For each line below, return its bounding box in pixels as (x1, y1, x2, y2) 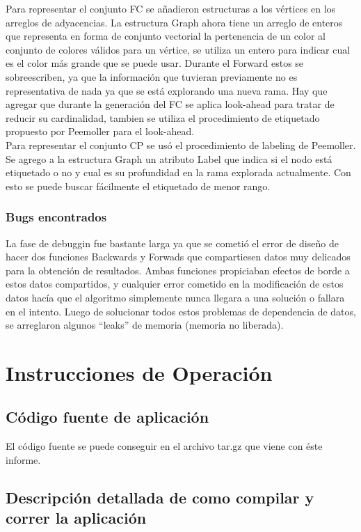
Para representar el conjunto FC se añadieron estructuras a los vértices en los (6, 1, 336, 15)
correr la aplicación (6, 507, 147, 529)
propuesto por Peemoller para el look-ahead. (6, 124, 195, 139)
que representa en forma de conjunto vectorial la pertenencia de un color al (6, 29, 326, 43)
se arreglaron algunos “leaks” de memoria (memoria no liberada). (6, 318, 284, 332)
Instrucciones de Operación (6, 358, 273, 386)
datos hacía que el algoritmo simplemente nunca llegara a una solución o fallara (6, 290, 345, 304)
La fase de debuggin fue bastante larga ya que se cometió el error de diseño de (6, 235, 339, 250)
